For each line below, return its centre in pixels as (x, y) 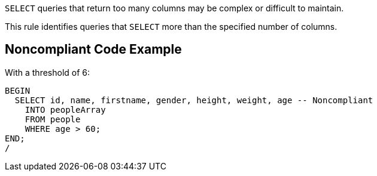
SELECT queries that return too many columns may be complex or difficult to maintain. (174, 8)
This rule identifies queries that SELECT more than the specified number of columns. (171, 27)
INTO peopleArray (65, 109)
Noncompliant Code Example (93, 50)
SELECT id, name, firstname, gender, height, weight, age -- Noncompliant (194, 100)
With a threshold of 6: (48, 72)
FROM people (53, 119)
